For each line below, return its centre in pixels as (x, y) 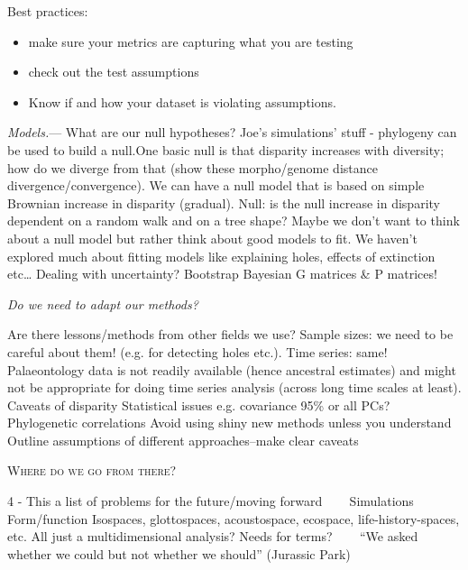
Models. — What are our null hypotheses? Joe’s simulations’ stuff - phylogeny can (232, 132)
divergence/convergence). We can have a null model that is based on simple (216, 185)
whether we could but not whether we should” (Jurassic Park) (179, 553)
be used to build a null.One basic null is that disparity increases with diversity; (226, 149)
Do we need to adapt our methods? (103, 303)
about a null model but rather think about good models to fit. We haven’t (212, 238)
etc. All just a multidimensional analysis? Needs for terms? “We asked (213, 536)
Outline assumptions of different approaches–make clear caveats (183, 440)
